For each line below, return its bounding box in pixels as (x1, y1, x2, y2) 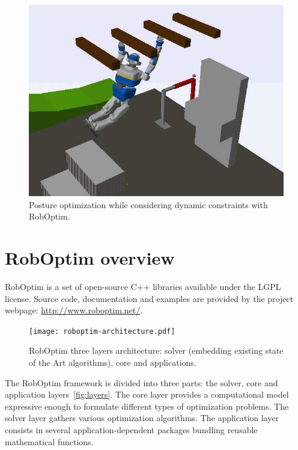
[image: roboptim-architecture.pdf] (29, 327, 175, 336)
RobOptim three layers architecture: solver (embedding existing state (29, 344, 284, 357)
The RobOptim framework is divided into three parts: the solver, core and (5, 376, 278, 389)
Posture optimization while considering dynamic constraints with (29, 198, 268, 211)
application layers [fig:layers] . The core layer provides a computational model (5, 388, 289, 401)
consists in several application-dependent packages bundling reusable (5, 423, 258, 436)
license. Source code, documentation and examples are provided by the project (5, 292, 294, 304)
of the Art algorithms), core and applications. (29, 356, 196, 368)
